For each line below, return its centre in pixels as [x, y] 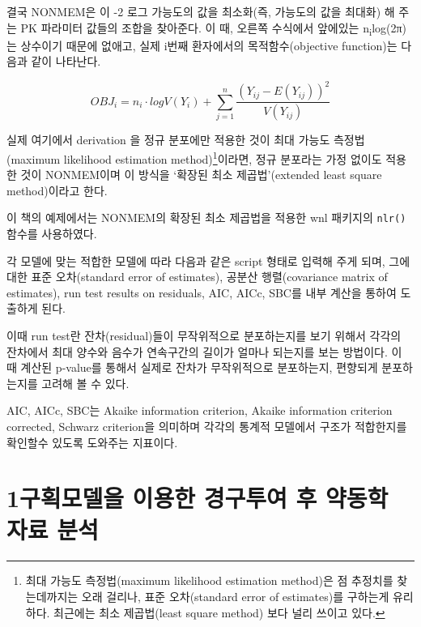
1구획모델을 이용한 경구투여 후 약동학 [198, 498]
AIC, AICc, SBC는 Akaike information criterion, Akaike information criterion [200, 410]
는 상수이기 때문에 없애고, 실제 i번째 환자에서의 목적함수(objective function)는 [202, 45]
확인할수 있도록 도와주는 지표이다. [92, 442]
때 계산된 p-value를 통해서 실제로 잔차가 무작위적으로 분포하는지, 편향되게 [192, 367]
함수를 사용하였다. [52, 233]
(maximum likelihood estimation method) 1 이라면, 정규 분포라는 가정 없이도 [194, 157]
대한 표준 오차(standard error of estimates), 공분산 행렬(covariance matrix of [197, 277]
